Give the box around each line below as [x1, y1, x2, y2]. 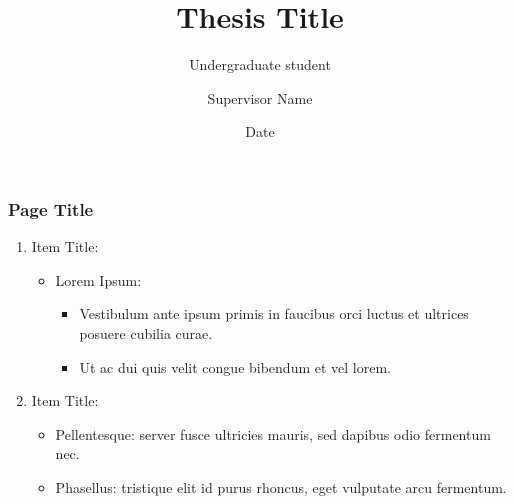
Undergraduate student [189, 54, 331, 75]
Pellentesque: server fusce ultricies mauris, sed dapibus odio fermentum [55, 423, 491, 444]
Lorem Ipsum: [55, 269, 142, 290]
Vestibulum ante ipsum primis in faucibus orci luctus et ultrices [79, 303, 469, 324]
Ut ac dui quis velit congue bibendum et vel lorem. [79, 356, 392, 377]
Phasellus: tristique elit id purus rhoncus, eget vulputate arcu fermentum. [55, 476, 507, 497]
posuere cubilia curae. [79, 322, 213, 343]
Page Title [8, 196, 94, 221]
